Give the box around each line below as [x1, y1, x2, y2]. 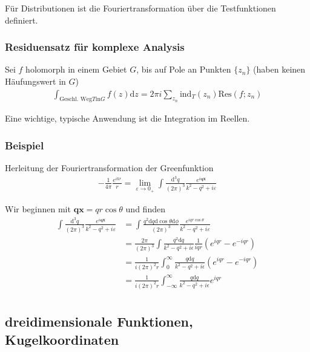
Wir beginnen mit [5, 203, 71, 215]
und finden [125, 203, 165, 215]
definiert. [5, 13, 38, 26]
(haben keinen [253, 63, 306, 76]
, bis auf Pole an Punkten [136, 63, 231, 76]
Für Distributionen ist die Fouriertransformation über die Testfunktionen [5, 2, 276, 14]
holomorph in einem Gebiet [25, 63, 127, 76]
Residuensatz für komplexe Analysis [5, 39, 185, 54]
